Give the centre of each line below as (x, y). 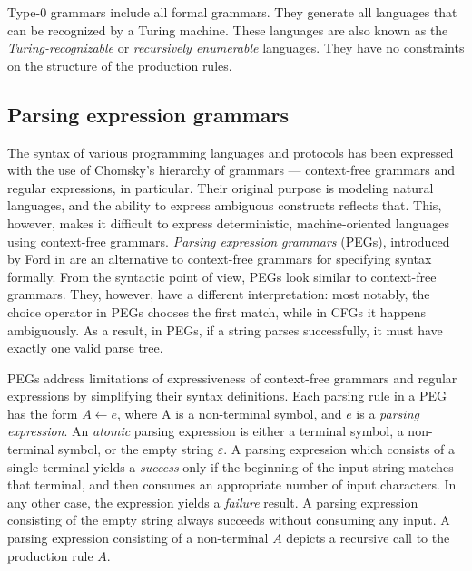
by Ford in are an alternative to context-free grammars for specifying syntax (220, 259)
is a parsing (388, 413)
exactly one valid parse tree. (85, 348)
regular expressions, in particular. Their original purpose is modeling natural (221, 187)
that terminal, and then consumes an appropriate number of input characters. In (232, 484)
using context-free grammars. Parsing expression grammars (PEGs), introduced (229, 241)
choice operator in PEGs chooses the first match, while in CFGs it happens (217, 311)
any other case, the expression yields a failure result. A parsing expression (213, 502)
